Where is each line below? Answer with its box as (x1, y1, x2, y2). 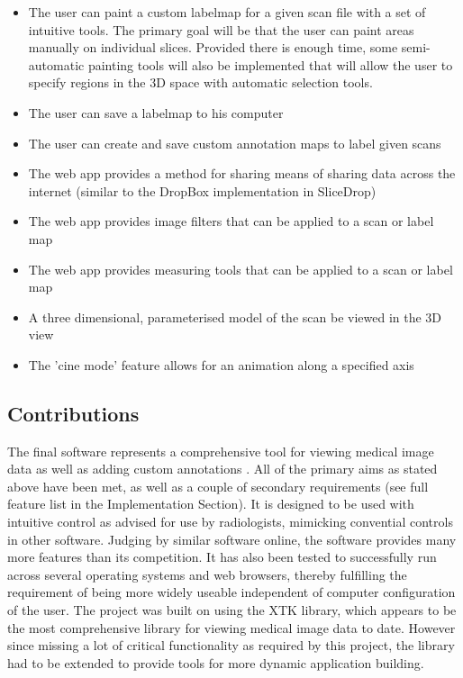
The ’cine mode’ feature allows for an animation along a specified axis (28, 355, 414, 374)
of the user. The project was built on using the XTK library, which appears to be (7, 601, 457, 619)
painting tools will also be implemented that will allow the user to (87, 55, 453, 74)
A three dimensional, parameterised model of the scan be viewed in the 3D (28, 307, 442, 326)
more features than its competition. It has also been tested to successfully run (7, 547, 437, 566)
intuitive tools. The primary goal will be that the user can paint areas (28, 20, 414, 39)
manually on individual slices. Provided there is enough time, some (28, 38, 398, 57)
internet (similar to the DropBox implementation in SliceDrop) (28, 181, 377, 200)
